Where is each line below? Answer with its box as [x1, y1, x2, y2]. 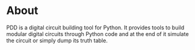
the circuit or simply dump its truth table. [6, 37, 108, 44]
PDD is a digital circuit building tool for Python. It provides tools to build [6, 24, 185, 31]
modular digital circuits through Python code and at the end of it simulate [6, 30, 190, 37]
